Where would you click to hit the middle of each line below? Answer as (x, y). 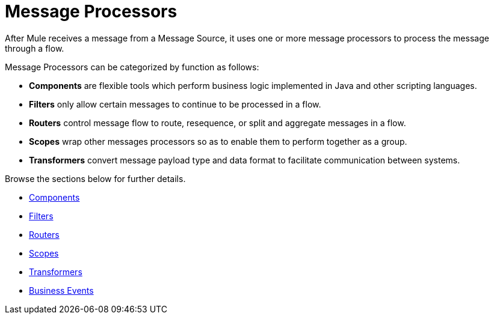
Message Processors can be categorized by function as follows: (132, 67)
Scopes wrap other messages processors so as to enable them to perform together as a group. (218, 141)
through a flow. (35, 48)
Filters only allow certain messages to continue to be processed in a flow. (175, 104)
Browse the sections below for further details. (95, 178)
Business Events (61, 290)
